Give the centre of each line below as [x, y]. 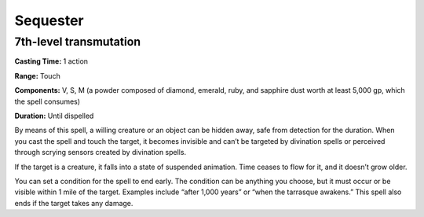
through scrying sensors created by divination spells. [101, 153]
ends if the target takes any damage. [74, 203]
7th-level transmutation [78, 42]
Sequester [49, 20]
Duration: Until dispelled [54, 116]
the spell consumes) [48, 101]
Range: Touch [37, 75]
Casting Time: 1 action [51, 61]
